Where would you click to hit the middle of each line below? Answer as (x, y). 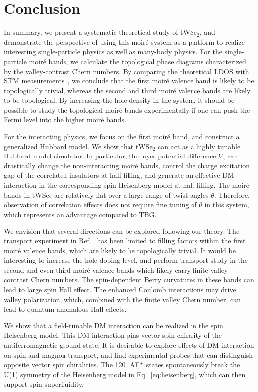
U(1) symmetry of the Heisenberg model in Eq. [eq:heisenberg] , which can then (125, 374)
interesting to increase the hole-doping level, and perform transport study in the (126, 260)
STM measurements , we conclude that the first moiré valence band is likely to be (129, 81)
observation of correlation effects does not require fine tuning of (100, 204)
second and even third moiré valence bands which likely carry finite (106, 270)
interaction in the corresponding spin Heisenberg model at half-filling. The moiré (127, 185)
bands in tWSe (27, 195)
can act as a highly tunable (199, 146)
